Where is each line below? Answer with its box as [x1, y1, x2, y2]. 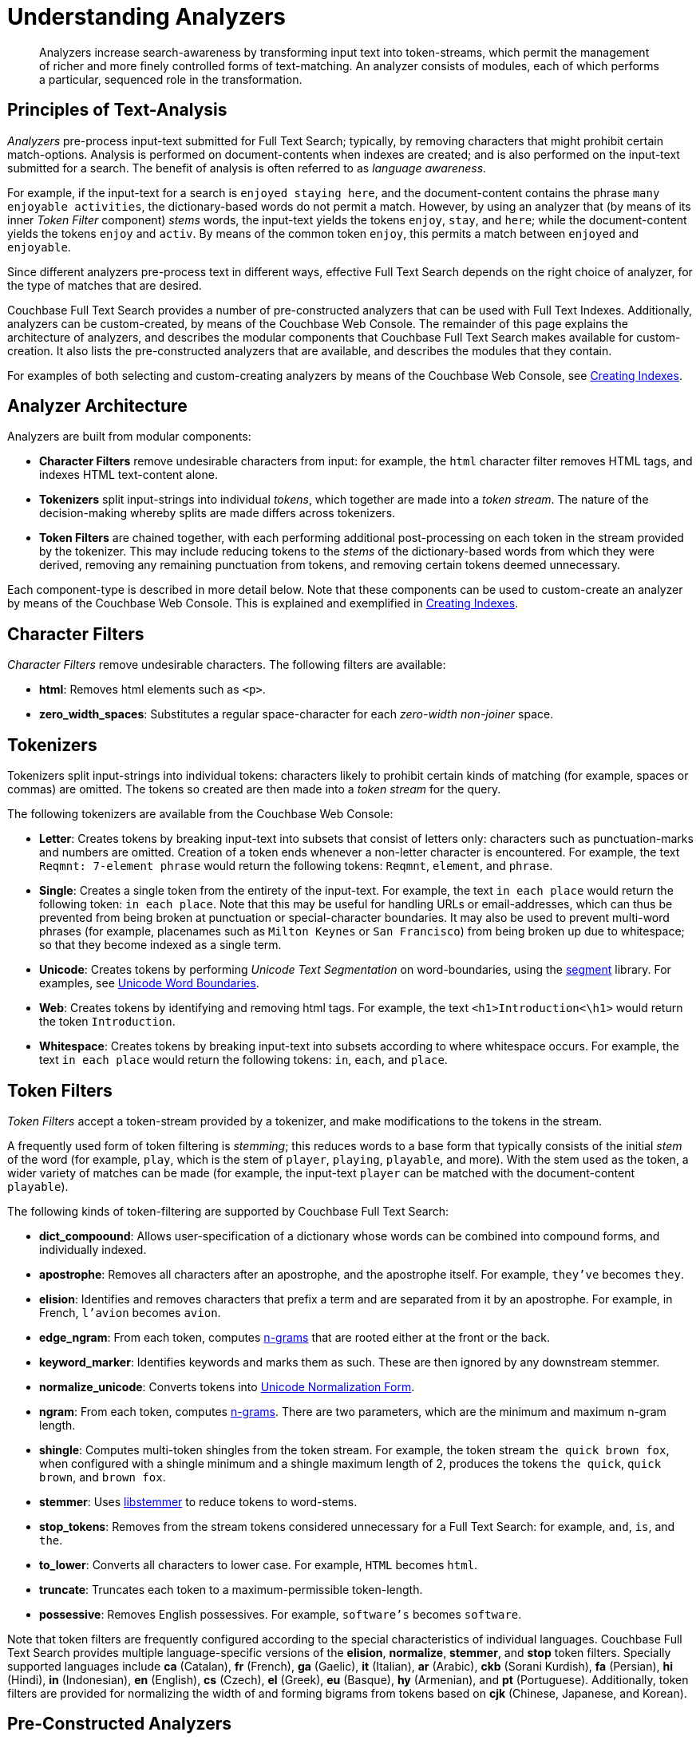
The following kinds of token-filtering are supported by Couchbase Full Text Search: [7, 1204, 449, 1218]
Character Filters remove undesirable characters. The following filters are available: [7, 658, 446, 672]
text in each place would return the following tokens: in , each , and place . [39, 1053, 448, 1067]
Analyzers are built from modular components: [7, 429, 251, 444]
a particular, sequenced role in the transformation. [39, 72, 303, 86]
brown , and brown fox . [39, 1469, 166, 1484]
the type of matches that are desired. [7, 278, 202, 292]
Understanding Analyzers [7, 3, 286, 30]
